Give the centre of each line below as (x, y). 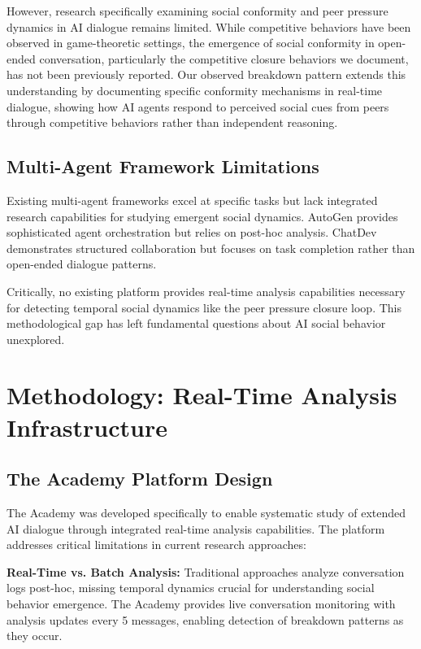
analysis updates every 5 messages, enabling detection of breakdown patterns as (205, 619)
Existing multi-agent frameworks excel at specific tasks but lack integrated (192, 200)
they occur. (35, 636)
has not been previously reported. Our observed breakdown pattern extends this (206, 74)
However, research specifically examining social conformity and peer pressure (197, 11)
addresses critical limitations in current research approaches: (156, 544)
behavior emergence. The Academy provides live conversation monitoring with (201, 604)
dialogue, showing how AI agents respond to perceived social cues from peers (198, 106)
